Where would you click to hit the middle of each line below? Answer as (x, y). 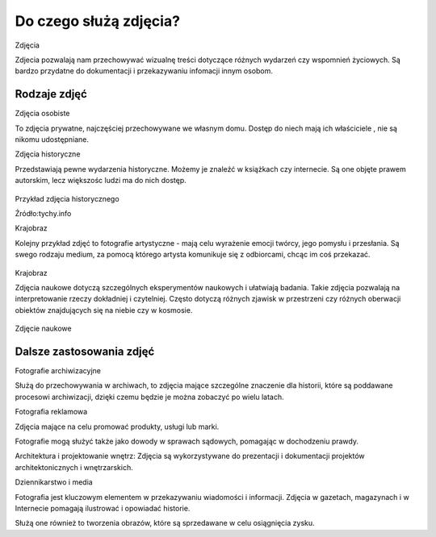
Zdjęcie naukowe (43, 329)
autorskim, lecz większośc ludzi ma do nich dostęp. (101, 181)
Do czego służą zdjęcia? (98, 21)
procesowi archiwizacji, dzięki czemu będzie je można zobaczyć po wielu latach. (149, 397)
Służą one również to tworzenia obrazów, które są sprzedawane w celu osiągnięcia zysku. (165, 523)
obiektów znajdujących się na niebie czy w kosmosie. (104, 310)
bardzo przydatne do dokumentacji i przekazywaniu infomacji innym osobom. (144, 71)
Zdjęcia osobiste (42, 114)
